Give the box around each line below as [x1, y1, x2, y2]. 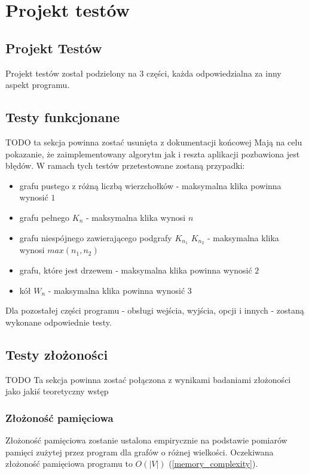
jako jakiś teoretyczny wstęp [5, 385, 109, 397]
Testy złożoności [5, 345, 108, 363]
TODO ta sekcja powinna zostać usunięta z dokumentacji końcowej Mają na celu [5, 135, 302, 148]
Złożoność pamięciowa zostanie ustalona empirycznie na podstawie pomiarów [5, 433, 287, 446]
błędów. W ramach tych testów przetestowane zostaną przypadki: [5, 159, 245, 172]
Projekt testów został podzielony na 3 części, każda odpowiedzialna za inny [5, 66, 282, 79]
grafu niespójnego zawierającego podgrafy [19, 231, 172, 244]
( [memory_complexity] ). [169, 457, 258, 470]
